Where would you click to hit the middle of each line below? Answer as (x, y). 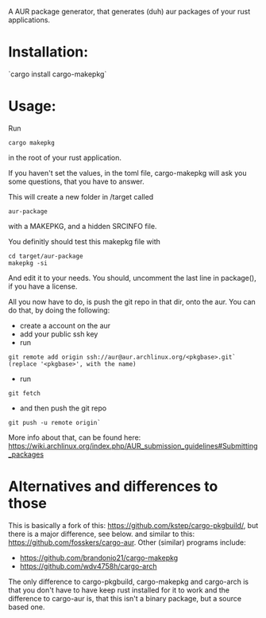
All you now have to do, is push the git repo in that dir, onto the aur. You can (132, 301)
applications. (29, 20)
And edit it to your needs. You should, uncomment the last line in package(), (132, 278)
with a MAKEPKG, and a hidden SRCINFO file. (83, 226)
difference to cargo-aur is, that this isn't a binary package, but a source (125, 598)
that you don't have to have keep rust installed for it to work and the (119, 590)
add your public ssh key (59, 334)
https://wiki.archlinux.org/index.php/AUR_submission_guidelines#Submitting (133, 445)
